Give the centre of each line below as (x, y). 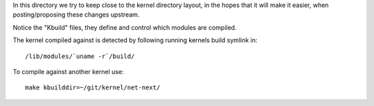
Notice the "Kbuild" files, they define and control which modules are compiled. (125, 27)
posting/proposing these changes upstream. (76, 15)
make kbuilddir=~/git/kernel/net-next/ (93, 88)
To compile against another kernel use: (68, 71)
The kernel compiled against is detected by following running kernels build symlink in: (135, 40)
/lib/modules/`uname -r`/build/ (80, 56)
